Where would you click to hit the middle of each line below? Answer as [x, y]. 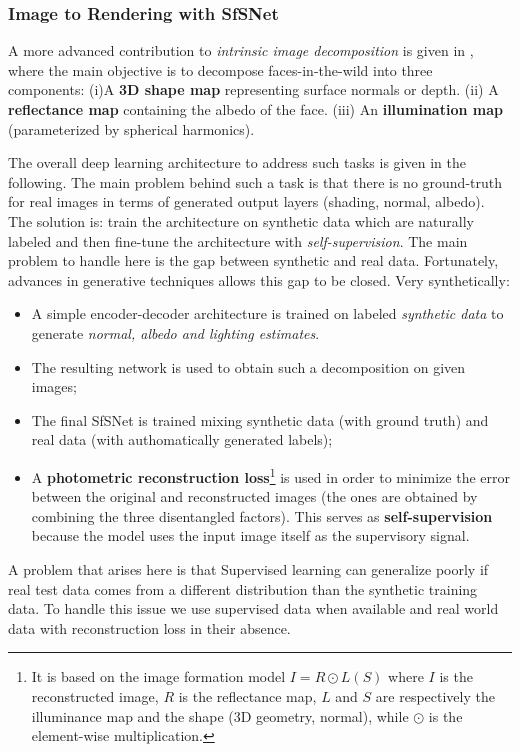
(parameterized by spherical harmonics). [131, 128]
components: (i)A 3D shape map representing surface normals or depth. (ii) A [253, 89]
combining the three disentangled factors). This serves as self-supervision [262, 515]
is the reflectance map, [247, 695]
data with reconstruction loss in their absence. [149, 627]
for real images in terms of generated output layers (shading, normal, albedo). [246, 201]
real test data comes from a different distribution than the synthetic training [243, 588]
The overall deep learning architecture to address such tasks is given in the [237, 162]
